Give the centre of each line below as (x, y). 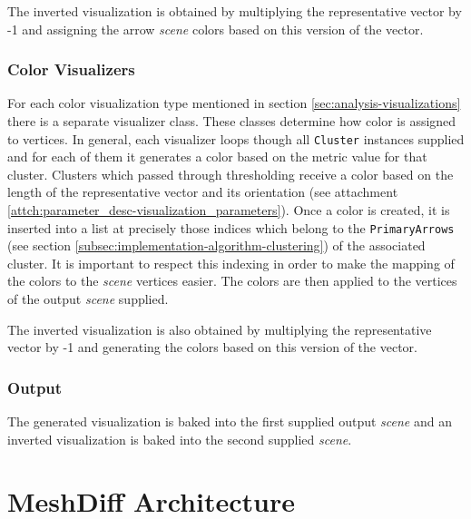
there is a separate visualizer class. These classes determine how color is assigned (232, 121)
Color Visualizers (71, 69)
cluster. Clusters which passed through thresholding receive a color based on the (231, 174)
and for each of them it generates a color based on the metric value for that (217, 157)
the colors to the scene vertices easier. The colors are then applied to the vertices (232, 281)
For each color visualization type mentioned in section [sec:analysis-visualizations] (234, 103)
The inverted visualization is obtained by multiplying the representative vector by (235, 11)
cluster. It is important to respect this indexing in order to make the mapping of (231, 263)
